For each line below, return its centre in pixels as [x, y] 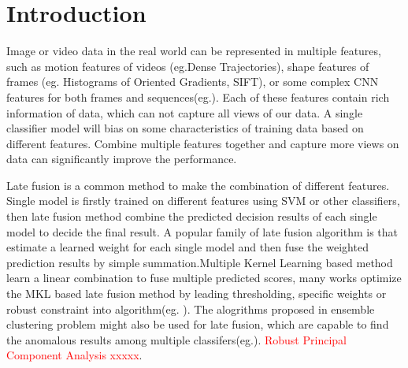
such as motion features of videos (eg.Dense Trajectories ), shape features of [188, 66]
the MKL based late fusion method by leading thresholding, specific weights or [197, 294]
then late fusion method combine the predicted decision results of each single [192, 216]
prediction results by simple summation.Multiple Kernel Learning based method [200, 262]
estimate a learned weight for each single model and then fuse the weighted [187, 247]
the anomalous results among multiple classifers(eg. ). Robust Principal [176, 339]
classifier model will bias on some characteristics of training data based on [185, 128]
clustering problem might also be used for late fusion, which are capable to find [198, 324]
